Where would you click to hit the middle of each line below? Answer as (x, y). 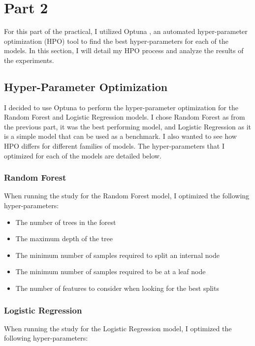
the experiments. (29, 60)
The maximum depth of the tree (64, 238)
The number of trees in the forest (66, 222)
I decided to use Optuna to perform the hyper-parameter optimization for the (121, 107)
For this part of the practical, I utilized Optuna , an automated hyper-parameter (126, 31)
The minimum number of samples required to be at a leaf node (111, 271)
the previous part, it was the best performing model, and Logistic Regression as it (127, 126)
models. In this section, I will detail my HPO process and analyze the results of (124, 50)
